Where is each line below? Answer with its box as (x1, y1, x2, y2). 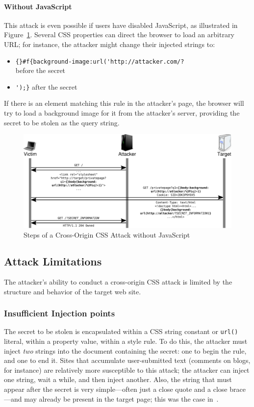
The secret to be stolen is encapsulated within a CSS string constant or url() (4, 326, 238, 336)
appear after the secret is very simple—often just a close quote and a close (4, 383, 228, 394)
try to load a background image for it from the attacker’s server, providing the (4, 108, 240, 118)
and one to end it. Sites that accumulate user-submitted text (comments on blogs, (4, 355, 251, 365)
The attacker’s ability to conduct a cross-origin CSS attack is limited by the (4, 276, 232, 287)
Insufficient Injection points (4, 307, 115, 319)
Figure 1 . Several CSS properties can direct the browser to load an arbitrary (4, 29, 234, 40)
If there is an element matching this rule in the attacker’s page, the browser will (4, 98, 244, 108)
